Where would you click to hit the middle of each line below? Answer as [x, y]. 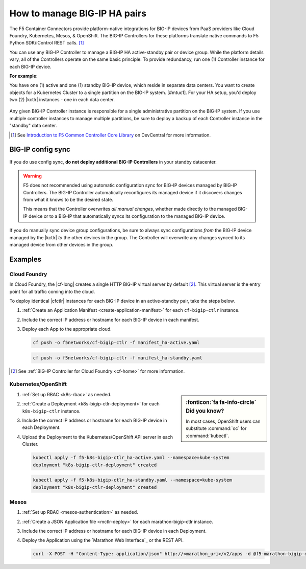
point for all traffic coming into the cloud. [52, 291]
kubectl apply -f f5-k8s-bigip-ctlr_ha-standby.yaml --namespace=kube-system [132, 480]
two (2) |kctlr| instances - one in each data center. [62, 100]
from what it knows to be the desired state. [68, 200]
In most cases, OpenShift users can [223, 421]
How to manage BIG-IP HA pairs [78, 13]
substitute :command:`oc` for [216, 428]
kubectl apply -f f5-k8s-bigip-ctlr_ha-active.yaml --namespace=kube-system [131, 458]
